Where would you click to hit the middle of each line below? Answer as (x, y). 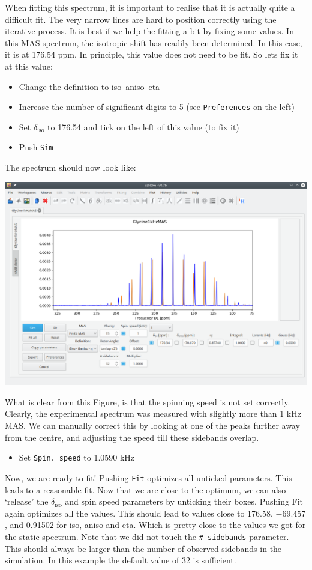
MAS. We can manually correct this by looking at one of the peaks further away (152, 426)
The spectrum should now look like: (70, 167)
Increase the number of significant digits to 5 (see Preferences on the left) (157, 107)
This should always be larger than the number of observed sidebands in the (143, 548)
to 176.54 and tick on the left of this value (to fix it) (143, 126)
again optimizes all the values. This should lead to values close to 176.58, (139, 513)
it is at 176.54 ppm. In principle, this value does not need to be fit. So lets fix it (151, 54)
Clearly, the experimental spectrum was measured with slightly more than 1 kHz (153, 414)
